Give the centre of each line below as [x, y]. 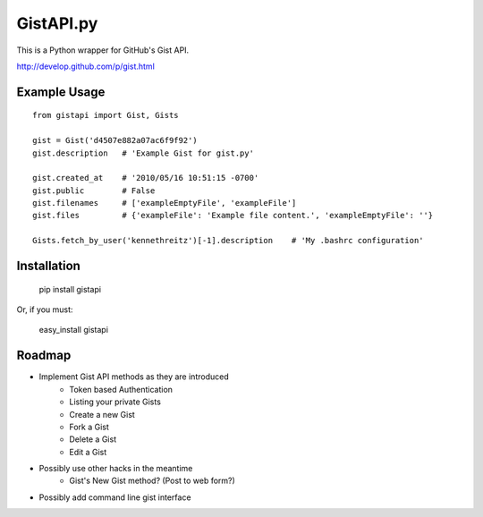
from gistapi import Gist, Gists [106, 115]
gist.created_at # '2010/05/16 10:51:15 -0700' [146, 178]
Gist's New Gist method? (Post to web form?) [153, 481]
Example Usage [61, 92]
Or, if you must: [45, 309]
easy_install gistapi [74, 330]
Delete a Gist [93, 439]
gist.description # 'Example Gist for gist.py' [144, 153]
